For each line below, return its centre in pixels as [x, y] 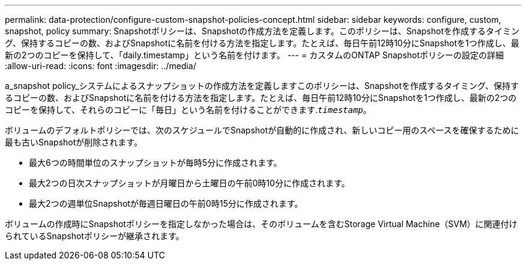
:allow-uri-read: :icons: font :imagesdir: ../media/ [101, 66]
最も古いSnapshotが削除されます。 [74, 142]
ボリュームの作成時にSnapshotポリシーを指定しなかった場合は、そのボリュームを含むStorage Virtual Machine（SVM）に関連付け [261, 224]
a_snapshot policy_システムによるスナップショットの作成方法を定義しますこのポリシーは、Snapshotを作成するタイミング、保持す [262, 86]
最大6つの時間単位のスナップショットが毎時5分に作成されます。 [156, 163]
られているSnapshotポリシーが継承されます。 [95, 236]
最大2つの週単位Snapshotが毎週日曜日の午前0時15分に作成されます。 [166, 203]
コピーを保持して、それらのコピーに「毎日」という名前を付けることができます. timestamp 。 [188, 110]
